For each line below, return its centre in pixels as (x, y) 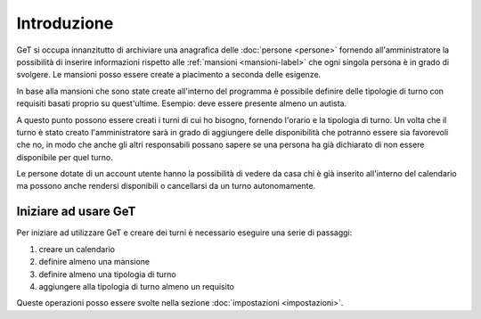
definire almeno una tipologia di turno (108, 274)
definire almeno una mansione (94, 262)
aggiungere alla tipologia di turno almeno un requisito (137, 286)
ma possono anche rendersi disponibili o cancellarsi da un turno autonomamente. (166, 186)
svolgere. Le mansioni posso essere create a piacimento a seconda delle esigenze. (169, 75)
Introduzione (65, 23)
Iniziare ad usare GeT (76, 212)
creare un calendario (77, 249)
